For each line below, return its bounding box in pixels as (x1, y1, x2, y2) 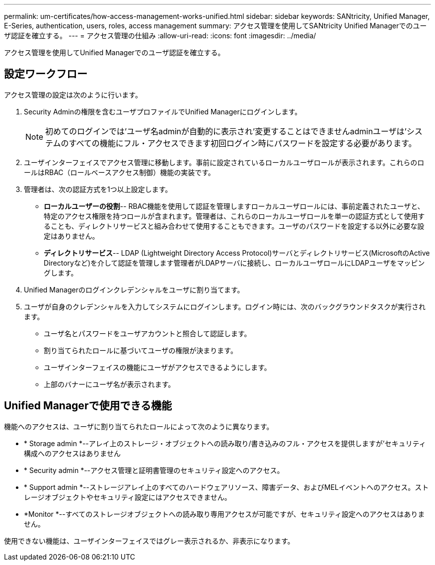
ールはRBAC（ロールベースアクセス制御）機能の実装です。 (24, 168, 215, 177)
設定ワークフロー (4, 68, 87, 81)
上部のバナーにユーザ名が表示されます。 (44, 379, 175, 388)
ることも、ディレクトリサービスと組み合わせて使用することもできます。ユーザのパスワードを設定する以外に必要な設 (44, 221, 425, 230)
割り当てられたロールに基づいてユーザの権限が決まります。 (44, 346, 237, 355)
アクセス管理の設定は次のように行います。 (4, 90, 142, 99)
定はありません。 (44, 231, 99, 240)
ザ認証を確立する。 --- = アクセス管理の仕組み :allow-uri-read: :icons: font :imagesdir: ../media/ (4, 31, 316, 40)
